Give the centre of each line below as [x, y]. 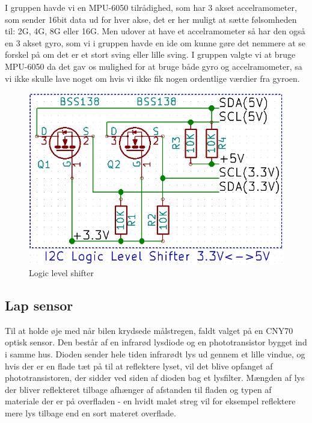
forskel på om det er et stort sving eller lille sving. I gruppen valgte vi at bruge [150, 54]
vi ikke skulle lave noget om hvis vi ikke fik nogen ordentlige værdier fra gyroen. [152, 78]
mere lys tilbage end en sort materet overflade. [90, 412]
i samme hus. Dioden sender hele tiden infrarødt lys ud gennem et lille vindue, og [155, 354]
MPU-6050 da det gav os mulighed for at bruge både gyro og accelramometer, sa [154, 66]
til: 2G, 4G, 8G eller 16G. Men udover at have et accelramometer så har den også [155, 31]
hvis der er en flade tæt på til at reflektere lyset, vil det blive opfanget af [139, 366]
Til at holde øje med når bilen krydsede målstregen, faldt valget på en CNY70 [149, 330]
